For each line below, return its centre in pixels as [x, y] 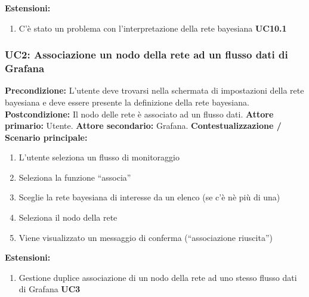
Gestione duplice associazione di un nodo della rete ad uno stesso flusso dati [158, 277]
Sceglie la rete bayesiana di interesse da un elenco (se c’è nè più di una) [149, 197]
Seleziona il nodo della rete [68, 217]
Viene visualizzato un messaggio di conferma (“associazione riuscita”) [146, 237]
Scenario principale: [46, 137]
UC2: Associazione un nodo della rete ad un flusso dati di [146, 55]
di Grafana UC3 [50, 289]
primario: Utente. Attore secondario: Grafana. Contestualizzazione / [143, 126]
